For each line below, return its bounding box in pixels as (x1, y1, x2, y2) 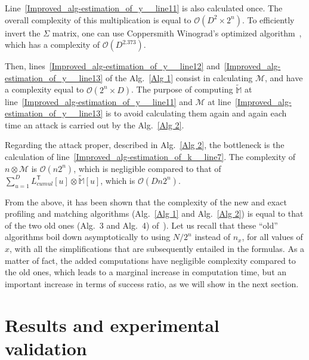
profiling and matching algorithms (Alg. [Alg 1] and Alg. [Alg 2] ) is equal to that (5, 207, 304, 220)
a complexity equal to (5, 83, 84, 96)
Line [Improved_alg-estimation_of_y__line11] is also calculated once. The (5, 2, 283, 14)
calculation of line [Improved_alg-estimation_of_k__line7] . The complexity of (5, 150, 296, 162)
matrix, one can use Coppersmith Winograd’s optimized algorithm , (52, 26, 302, 39)
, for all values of (242, 230, 303, 243)
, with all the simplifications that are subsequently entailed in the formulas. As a (10, 242, 305, 254)
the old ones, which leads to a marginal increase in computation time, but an (5, 266, 287, 278)
